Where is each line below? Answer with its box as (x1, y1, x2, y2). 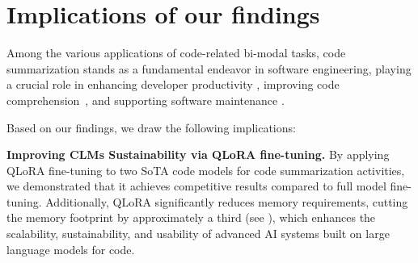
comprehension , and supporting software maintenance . (6, 91, 285, 108)
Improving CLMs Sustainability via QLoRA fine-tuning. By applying (6, 146, 390, 163)
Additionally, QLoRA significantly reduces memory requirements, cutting (45, 193, 408, 210)
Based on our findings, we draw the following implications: (6, 119, 296, 136)
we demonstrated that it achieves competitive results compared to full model (6, 177, 386, 194)
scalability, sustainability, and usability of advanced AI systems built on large (6, 225, 390, 242)
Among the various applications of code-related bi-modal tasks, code (6, 44, 346, 61)
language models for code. (6, 240, 135, 257)
